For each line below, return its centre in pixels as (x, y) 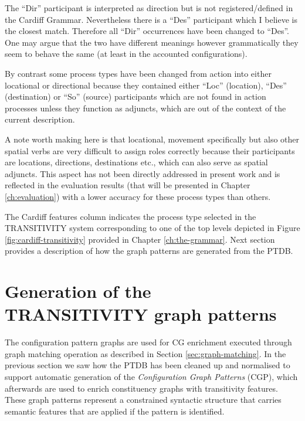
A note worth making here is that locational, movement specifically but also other (152, 139)
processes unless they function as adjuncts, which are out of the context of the (145, 108)
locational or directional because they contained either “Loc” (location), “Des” (146, 85)
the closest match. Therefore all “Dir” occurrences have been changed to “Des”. (147, 31)
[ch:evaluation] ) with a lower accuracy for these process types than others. (138, 196)
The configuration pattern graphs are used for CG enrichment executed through (148, 342)
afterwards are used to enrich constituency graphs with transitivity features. (141, 388)
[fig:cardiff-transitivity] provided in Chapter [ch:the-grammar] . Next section (140, 239)
